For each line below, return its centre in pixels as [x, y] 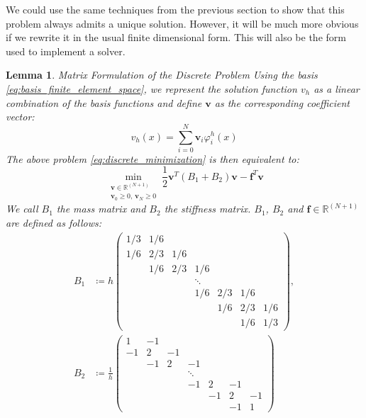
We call [22, 209]
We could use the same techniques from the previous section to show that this [175, 9]
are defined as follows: [54, 222]
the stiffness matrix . [207, 209]
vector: [20, 117]
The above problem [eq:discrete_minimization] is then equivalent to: [152, 158]
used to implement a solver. [66, 51]
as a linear [337, 88]
